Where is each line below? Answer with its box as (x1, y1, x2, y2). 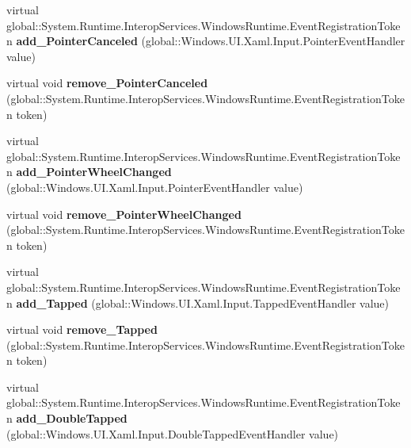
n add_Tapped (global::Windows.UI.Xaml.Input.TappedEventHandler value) (6, 294, 390, 311)
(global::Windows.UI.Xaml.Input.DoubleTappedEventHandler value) (6, 425, 339, 442)
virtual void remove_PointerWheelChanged (6, 205, 242, 222)
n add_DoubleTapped (6, 410, 127, 427)
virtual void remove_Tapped (6, 321, 158, 338)
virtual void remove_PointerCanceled (6, 75, 208, 91)
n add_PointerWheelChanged (6, 163, 172, 180)
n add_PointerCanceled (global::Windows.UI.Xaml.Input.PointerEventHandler (6, 33, 405, 49)
